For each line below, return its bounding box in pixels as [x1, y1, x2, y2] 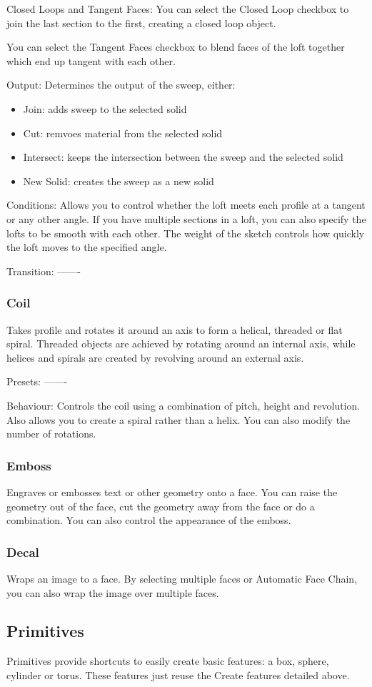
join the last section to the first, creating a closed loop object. [6, 15, 276, 30]
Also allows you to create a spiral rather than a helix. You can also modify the [6, 412, 351, 427]
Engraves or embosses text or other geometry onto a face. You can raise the [6, 484, 338, 499]
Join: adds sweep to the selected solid [23, 101, 187, 116]
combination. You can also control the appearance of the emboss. [6, 513, 291, 528]
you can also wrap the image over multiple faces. [6, 585, 219, 600]
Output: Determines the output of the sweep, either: [6, 77, 236, 92]
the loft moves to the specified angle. [6, 239, 167, 254]
